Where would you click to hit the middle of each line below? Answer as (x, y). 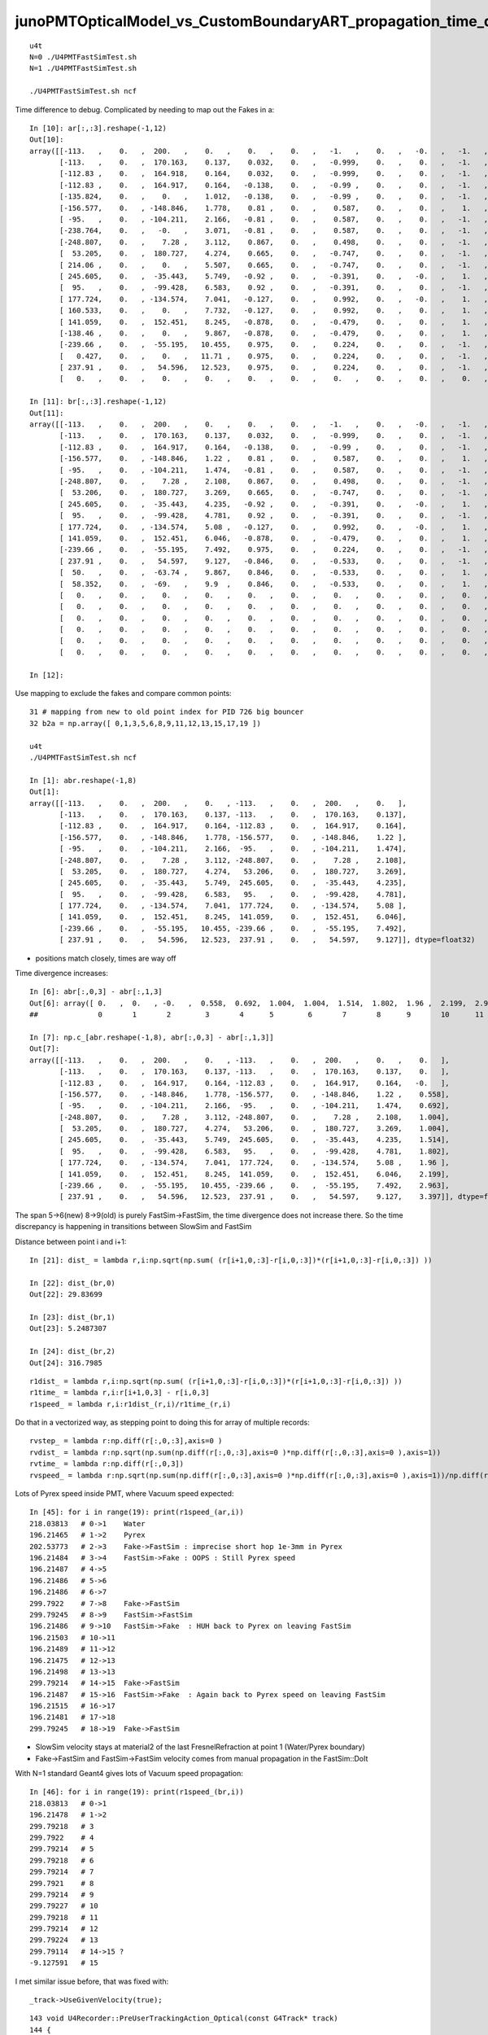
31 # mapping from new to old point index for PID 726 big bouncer (167, 712)
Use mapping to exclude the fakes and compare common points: (123, 694)
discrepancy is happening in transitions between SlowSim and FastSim (133, 1227)
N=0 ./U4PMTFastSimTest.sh (83, 57)
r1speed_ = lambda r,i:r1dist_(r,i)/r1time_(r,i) (131, 1404)
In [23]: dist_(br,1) (72, 1317)
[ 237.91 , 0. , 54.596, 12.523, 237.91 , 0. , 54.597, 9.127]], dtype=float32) (268, 940)
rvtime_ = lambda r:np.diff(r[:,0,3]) (107, 1464)
